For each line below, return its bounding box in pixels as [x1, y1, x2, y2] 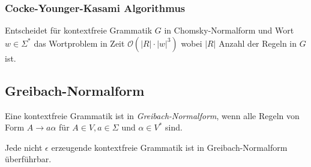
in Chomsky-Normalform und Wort [164, 24, 294, 37]
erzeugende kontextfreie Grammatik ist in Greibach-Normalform [51, 141, 288, 153]
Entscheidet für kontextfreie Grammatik [5, 24, 152, 37]
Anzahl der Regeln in [219, 37, 297, 49]
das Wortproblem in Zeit [34, 37, 125, 49]
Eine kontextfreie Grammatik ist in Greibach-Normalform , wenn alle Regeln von [5, 109, 300, 122]
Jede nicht [5, 141, 43, 153]
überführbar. [5, 153, 52, 165]
